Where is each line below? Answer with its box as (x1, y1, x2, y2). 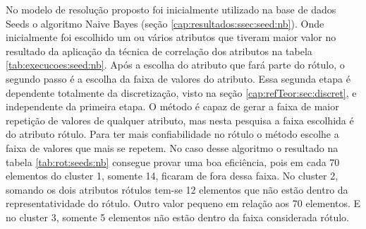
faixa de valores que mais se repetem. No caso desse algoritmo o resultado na (6, 140, 338, 155)
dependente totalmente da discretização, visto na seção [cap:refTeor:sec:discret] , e (6, 85, 357, 100)
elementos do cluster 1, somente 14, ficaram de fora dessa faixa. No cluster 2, (6, 168, 338, 183)
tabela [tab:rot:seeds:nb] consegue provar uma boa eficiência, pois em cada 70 (6, 154, 340, 169)
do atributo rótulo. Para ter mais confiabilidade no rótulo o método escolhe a (6, 127, 339, 141)
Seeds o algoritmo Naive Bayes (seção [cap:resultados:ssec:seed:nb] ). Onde (6, 16, 324, 30)
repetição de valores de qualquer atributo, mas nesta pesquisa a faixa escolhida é (6, 112, 354, 127)
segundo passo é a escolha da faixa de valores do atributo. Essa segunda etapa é (6, 71, 350, 86)
